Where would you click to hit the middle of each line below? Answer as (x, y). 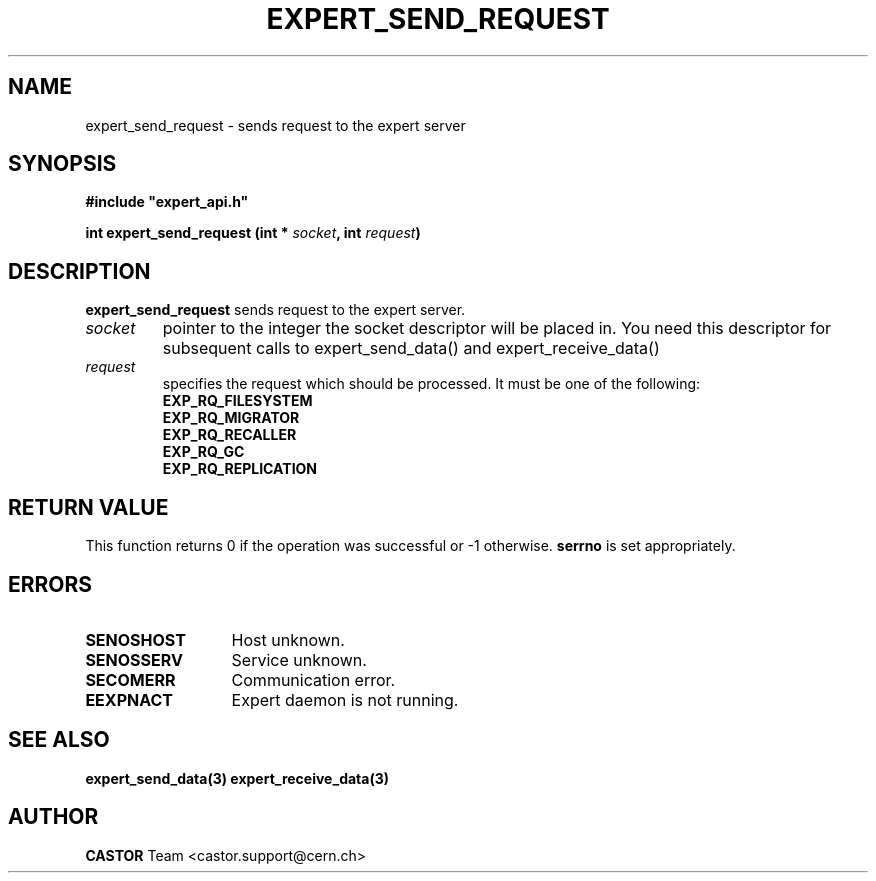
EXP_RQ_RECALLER (229, 435)
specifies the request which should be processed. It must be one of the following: (431, 384)
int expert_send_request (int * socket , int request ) (253, 233)
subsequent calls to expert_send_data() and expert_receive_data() (411, 348)
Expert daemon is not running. (345, 699)
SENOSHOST (135, 639)
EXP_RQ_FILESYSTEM (237, 401)
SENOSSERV (134, 659)
